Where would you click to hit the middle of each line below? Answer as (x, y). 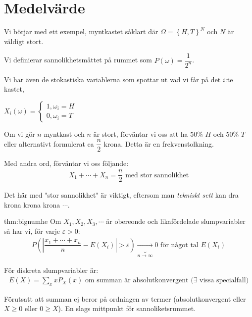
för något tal (179, 245)
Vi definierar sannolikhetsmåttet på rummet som (78, 60)
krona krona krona (32, 204)
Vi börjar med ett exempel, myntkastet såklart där (81, 31)
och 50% (226, 133)
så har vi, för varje (32, 231)
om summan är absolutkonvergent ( (139, 281)
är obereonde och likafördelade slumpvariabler (176, 221)
